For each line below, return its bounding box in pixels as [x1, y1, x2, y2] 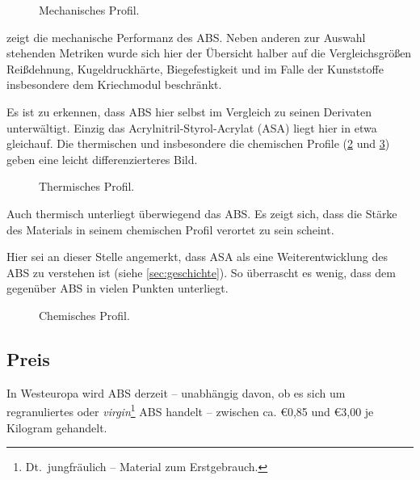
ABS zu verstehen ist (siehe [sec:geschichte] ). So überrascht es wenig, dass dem [6, 263, 396, 280]
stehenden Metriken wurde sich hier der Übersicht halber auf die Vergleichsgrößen [6, 44, 412, 61]
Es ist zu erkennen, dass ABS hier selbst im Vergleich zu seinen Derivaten [6, 103, 372, 120]
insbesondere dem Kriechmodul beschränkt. [6, 76, 222, 93]
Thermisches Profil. [39, 178, 135, 195]
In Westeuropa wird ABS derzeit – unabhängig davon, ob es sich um [6, 384, 346, 401]
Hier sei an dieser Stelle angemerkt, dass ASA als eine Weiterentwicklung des [6, 248, 388, 265]
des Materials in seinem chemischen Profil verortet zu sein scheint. [6, 221, 334, 238]
